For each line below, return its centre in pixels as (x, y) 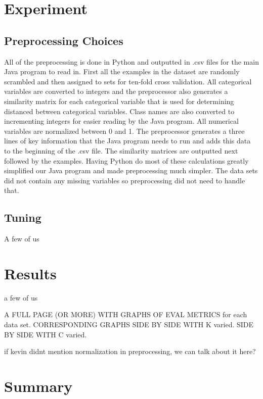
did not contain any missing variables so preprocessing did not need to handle (125, 180)
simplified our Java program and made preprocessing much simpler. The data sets (131, 170)
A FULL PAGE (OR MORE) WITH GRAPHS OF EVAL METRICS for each (126, 314)
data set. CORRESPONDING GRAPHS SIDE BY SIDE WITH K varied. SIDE (129, 324)
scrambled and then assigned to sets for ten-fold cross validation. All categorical (128, 81)
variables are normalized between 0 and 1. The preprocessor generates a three (124, 131)
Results (30, 273)
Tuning (23, 217)
